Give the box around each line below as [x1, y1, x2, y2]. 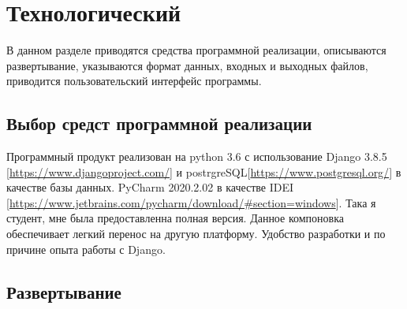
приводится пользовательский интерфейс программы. [6, 73, 262, 89]
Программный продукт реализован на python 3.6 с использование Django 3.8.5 [6, 148, 387, 165]
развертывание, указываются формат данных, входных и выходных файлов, [6, 57, 368, 73]
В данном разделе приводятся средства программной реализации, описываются [6, 42, 386, 58]
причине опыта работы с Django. [6, 240, 166, 257]
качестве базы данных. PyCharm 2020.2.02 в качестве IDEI [6, 179, 294, 195]
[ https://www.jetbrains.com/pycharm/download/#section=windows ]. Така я [6, 194, 376, 210]
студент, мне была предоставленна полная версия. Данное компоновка [6, 210, 345, 226]
